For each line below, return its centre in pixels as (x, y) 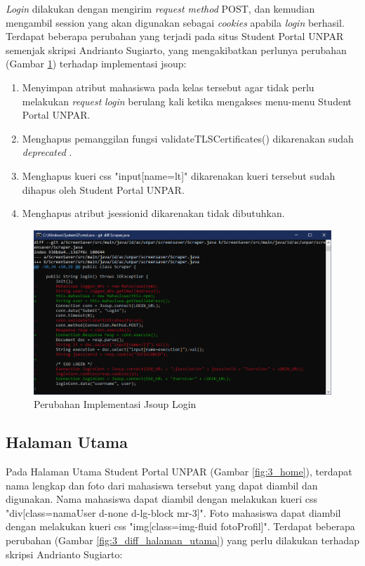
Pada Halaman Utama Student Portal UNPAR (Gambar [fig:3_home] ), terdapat (179, 471)
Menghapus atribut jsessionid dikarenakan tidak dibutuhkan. (153, 213)
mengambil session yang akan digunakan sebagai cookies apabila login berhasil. (175, 22)
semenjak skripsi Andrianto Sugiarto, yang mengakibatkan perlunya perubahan (176, 50)
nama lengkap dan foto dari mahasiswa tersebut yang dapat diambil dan (162, 485)
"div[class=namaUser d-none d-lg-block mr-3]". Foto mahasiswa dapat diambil (173, 512)
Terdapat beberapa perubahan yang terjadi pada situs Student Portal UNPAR (175, 36)
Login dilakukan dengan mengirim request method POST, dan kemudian (160, 8)
